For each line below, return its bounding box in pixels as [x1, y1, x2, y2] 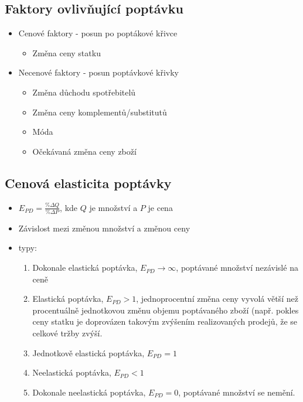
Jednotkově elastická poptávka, [32, 346, 145, 359]
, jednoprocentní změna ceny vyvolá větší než [136, 292, 298, 305]
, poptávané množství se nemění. [178, 386, 295, 398]
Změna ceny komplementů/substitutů [32, 105, 167, 118]
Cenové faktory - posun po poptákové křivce [18, 27, 178, 39]
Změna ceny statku [32, 46, 101, 59]
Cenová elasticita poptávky [5, 173, 172, 192]
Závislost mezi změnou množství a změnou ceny [18, 222, 190, 234]
